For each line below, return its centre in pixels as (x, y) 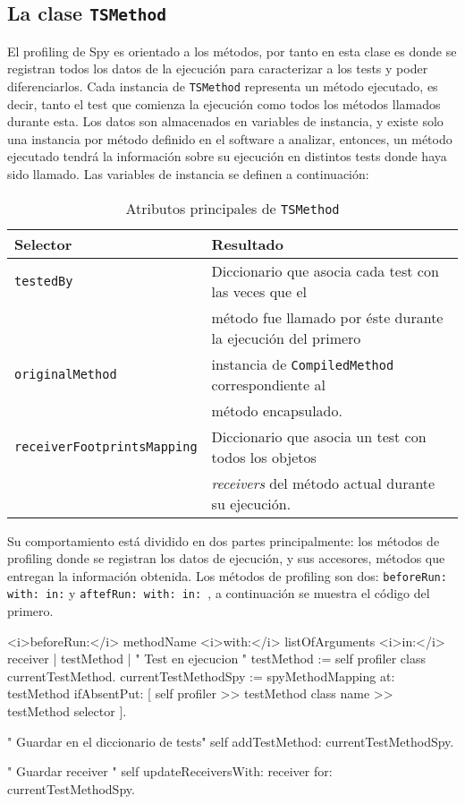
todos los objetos (264, 457)
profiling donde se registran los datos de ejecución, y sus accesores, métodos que (226, 558)
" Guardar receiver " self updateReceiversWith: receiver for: (170, 771)
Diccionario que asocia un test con (319, 436)
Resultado (247, 244)
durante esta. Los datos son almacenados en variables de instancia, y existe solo (225, 121)
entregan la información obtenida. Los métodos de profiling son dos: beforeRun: (227, 575)
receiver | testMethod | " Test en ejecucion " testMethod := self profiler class (216, 659)
